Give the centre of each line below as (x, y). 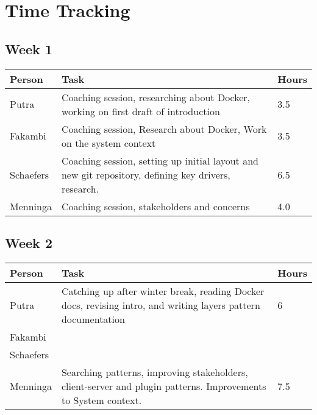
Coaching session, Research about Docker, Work (164, 129)
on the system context (109, 143)
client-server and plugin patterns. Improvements (164, 386)
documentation (93, 319)
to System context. (102, 400)
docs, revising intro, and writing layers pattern (161, 305)
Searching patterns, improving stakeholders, (155, 372)
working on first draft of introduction (141, 111)
